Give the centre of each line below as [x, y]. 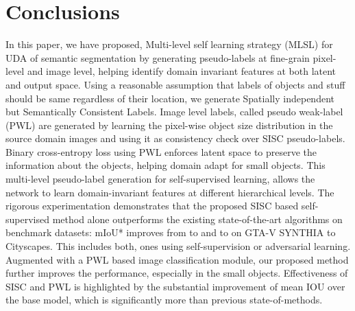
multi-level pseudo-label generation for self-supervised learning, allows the [160, 179]
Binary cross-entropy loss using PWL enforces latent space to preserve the [161, 151]
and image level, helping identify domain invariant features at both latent [182, 71]
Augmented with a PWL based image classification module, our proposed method [177, 259]
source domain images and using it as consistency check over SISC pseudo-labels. [175, 138]
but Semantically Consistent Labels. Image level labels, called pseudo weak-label [174, 112]
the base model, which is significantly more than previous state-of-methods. [164, 300]
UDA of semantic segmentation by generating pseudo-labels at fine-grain [158, 57]
